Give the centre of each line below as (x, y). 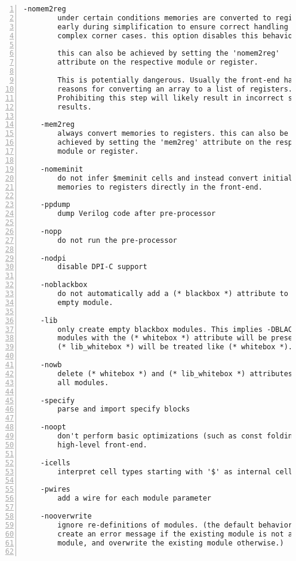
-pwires (55, 490)
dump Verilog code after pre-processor (137, 214)
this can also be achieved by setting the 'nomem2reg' (169, 54)
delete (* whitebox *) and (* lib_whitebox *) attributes (175, 374)
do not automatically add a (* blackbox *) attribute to (173, 294)
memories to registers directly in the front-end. (160, 187)
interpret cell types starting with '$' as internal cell (175, 472)
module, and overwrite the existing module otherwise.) (171, 543)
